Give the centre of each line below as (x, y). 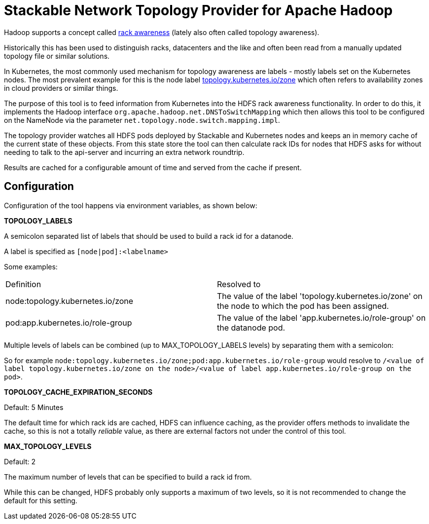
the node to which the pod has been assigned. (303, 306)
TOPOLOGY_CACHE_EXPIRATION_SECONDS (78, 392)
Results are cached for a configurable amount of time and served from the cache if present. (153, 167)
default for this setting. (41, 500)
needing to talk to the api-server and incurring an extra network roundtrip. (124, 152)
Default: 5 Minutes (34, 407)
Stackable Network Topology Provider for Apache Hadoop (198, 10)
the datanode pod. (251, 327)
